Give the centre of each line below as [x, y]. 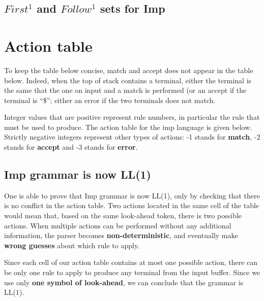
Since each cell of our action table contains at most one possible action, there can [131, 262]
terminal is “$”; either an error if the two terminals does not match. [110, 100]
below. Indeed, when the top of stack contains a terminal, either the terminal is [128, 80]
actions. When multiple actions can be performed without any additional [118, 225]
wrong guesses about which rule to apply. [72, 245]
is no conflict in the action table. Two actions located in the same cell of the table [132, 205]
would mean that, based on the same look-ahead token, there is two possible [123, 215]
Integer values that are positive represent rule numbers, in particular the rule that [132, 117]
